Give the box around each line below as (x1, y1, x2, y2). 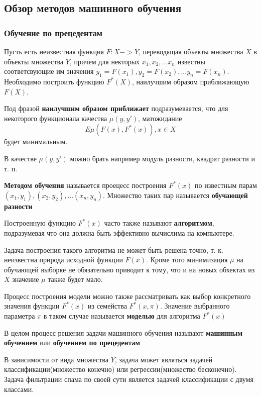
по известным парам (194, 180, 257, 190)
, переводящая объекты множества (139, 46, 243, 56)
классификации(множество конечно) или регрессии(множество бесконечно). (4, 364, 237, 374)
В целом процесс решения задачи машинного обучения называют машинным (4, 327, 243, 338)
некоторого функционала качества (4, 113, 107, 123)
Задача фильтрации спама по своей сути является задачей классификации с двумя (4, 374, 253, 384)
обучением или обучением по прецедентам (4, 337, 141, 348)
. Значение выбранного (160, 301, 230, 311)
